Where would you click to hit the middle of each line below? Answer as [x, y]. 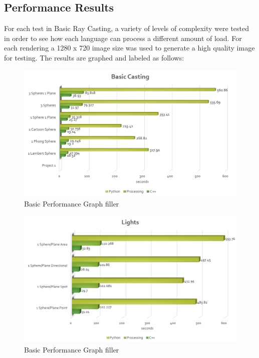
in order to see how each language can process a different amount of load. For [123, 38]
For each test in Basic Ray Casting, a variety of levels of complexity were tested [127, 28]
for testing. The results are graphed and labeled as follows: [94, 57]
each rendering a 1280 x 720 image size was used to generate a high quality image [129, 48]
